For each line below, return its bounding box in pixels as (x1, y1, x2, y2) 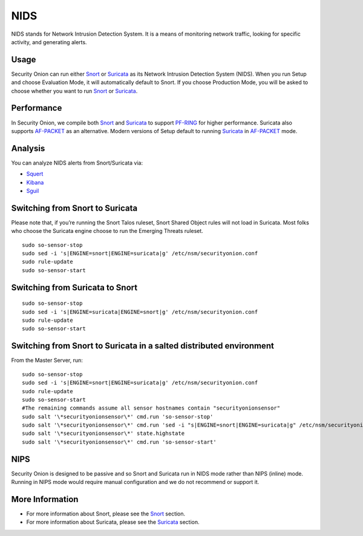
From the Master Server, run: (11, 357, 83, 364)
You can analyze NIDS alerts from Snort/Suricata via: (11, 159, 143, 166)
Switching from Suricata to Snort (11, 282, 138, 293)
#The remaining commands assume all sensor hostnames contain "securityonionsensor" (22, 405, 281, 411)
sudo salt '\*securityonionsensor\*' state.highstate (22, 430, 185, 437)
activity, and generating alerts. (11, 38, 87, 45)
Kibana (26, 178, 44, 186)
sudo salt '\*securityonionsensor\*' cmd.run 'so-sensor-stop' (22, 413, 214, 420)
